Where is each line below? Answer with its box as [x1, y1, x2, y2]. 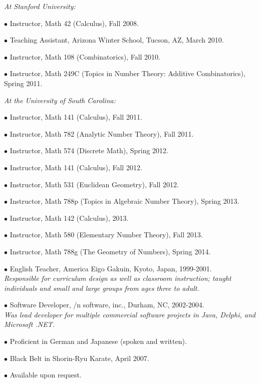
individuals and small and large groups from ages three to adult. [4, 282, 199, 293]
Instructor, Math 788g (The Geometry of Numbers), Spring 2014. [10, 246, 211, 256]
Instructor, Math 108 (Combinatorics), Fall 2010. [10, 51, 160, 62]
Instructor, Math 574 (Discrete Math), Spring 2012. [10, 145, 168, 156]
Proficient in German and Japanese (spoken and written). [10, 336, 187, 346]
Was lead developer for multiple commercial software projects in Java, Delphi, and [4, 309, 255, 319]
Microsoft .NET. [4, 319, 55, 329]
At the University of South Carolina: [4, 95, 116, 105]
